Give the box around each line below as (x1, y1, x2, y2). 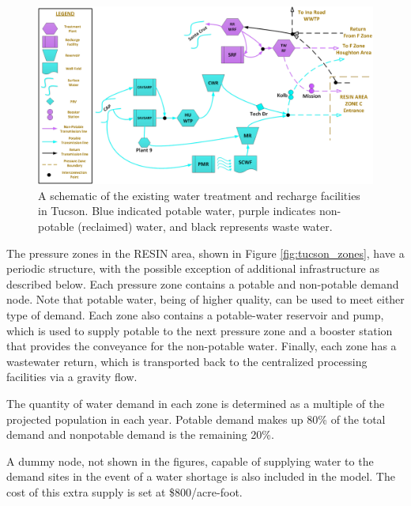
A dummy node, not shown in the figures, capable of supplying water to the (6, 452, 374, 469)
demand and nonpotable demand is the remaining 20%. (6, 426, 274, 443)
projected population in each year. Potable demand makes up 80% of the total (6, 410, 386, 427)
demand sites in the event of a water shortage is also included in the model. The (6, 468, 395, 485)
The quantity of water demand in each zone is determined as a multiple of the (6, 395, 385, 411)
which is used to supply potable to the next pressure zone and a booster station (6, 322, 393, 338)
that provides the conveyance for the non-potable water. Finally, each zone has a (6, 338, 397, 354)
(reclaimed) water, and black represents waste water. (77, 218, 333, 235)
